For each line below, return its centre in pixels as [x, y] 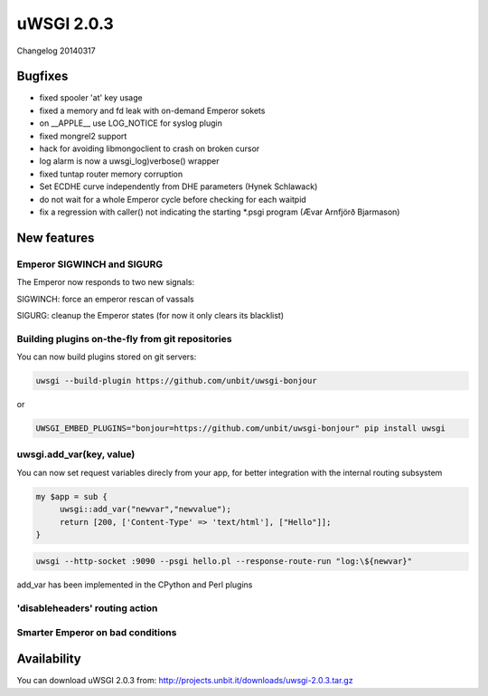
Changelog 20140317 [56, 51]
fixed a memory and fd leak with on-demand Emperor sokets [152, 110]
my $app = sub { [72, 496]
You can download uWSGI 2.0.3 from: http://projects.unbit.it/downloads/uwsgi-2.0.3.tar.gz [185, 681]
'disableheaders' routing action [87, 608]
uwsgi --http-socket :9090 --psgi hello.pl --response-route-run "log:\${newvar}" [224, 562]
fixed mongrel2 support [83, 136]
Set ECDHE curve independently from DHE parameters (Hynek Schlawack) [178, 186]
